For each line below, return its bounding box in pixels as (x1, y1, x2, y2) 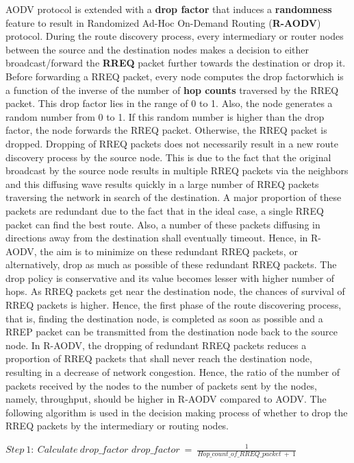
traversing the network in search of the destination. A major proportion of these (5, 190, 342, 204)
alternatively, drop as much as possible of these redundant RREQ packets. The (5, 257, 337, 272)
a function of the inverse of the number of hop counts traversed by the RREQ (5, 82, 339, 97)
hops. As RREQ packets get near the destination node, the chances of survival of (5, 284, 345, 298)
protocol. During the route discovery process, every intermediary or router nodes (5, 29, 344, 43)
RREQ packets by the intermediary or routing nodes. (5, 418, 229, 433)
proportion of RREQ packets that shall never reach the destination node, (5, 351, 312, 366)
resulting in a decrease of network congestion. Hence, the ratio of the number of (5, 365, 340, 379)
